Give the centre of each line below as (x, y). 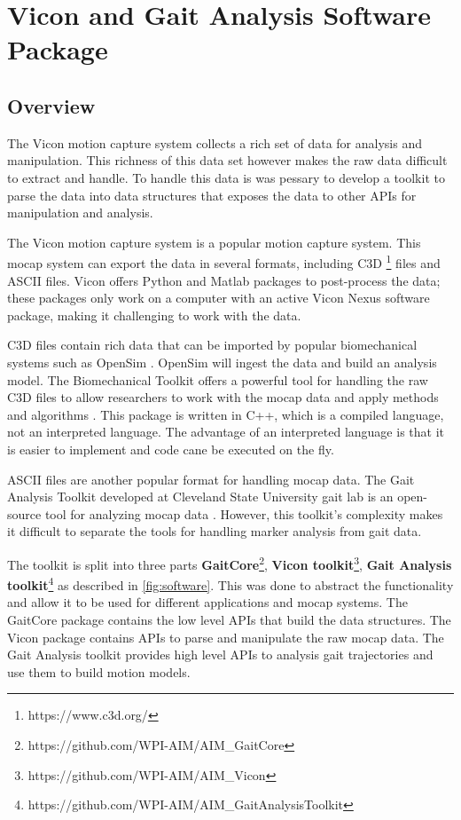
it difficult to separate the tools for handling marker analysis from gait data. (215, 531)
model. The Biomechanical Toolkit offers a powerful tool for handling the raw (218, 379)
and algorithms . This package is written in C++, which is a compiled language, (226, 414)
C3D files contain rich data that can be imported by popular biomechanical (212, 345)
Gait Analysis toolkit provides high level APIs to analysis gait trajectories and (220, 654)
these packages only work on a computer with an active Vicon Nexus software (219, 298)
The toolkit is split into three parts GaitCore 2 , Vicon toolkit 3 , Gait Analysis (230, 563)
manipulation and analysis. (80, 213)
